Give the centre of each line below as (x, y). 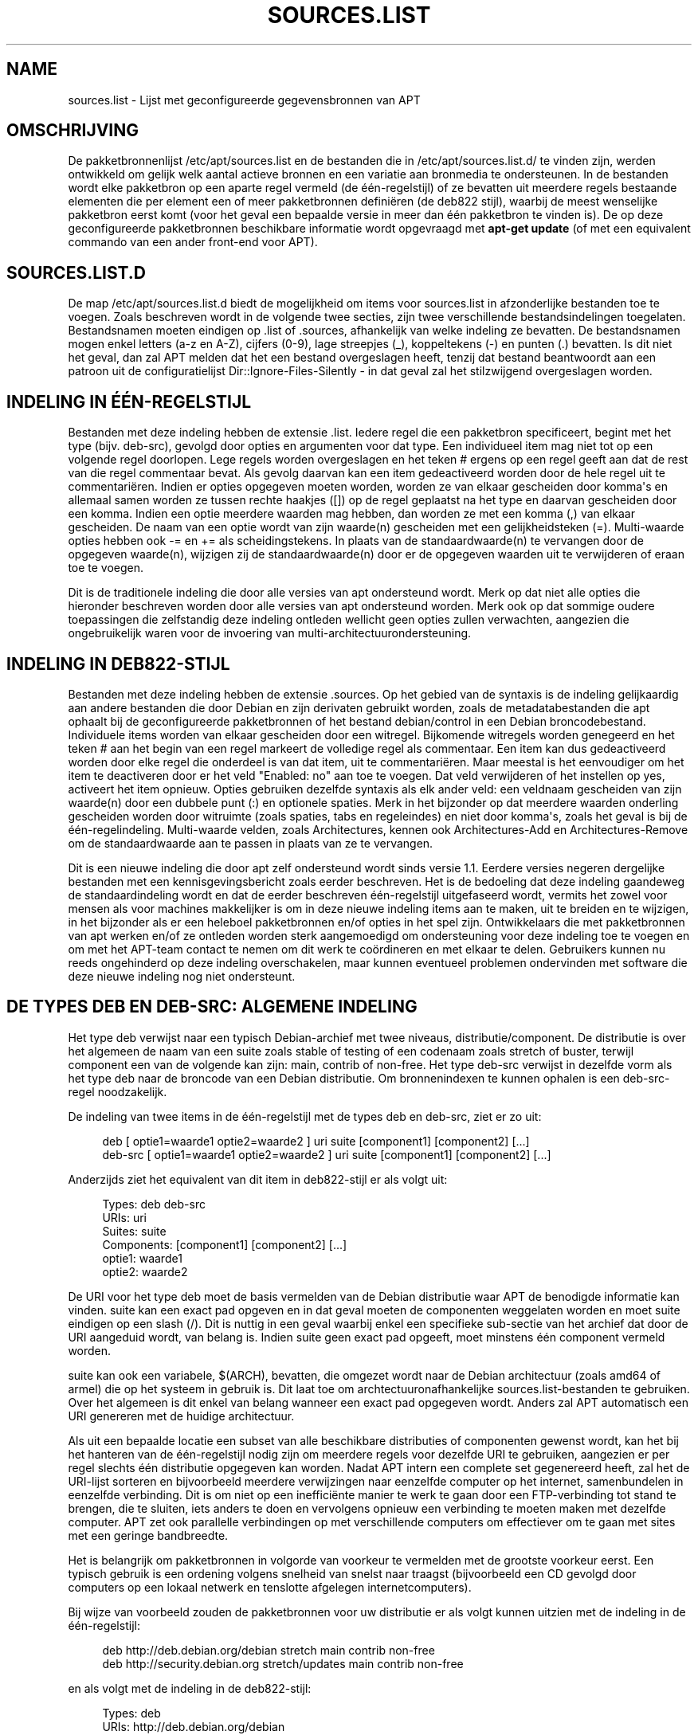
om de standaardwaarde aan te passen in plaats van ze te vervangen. (251, 843)
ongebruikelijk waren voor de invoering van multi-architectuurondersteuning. (270, 633)
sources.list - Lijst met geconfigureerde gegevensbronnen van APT (244, 100)
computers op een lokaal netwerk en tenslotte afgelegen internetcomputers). (270, 1587)
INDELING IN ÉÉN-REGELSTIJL (129, 401)
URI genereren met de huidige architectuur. (181, 1416)
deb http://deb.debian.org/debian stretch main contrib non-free (269, 1650)
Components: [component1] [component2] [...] (225, 1244)
